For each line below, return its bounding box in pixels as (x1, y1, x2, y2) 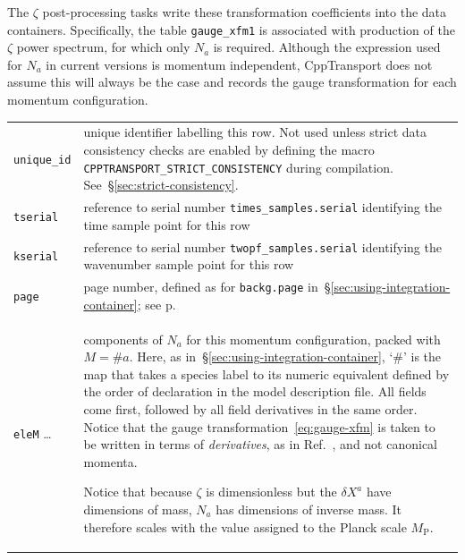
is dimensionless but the (206, 482, 337, 501)
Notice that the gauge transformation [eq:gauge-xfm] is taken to (83, 417, 435, 436)
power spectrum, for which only (16, 38, 190, 56)
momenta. (83, 452, 138, 471)
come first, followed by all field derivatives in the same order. (83, 399, 418, 418)
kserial (13, 250, 59, 264)
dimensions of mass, (83, 499, 192, 518)
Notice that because (83, 482, 192, 501)
